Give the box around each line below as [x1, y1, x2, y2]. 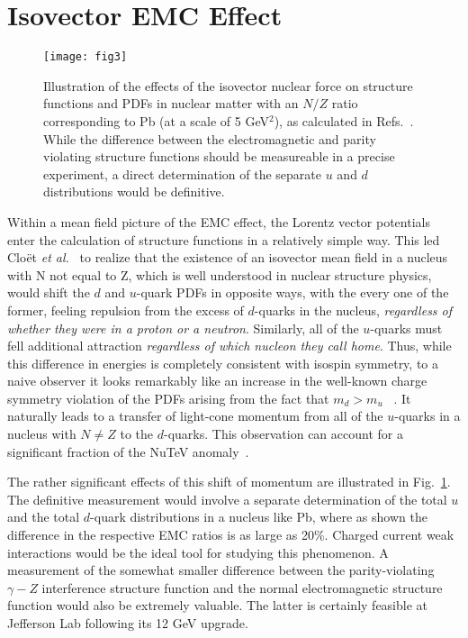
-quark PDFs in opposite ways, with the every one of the [136, 283, 449, 302]
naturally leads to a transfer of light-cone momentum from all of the [7, 406, 383, 425]
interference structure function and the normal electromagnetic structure [41, 578, 443, 597]
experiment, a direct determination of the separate [43, 164, 322, 183]
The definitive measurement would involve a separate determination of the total [7, 489, 447, 508]
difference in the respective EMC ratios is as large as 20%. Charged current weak [7, 525, 454, 544]
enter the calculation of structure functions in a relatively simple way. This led [7, 230, 440, 249]
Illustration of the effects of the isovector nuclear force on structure [43, 76, 413, 95]
